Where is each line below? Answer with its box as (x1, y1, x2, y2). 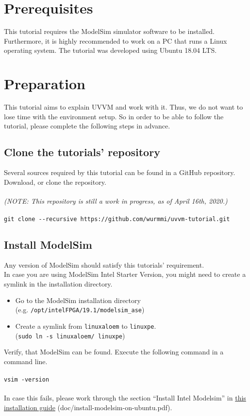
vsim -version (4, 376, 50, 383)
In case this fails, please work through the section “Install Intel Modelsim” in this (4, 393, 246, 403)
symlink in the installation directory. (4, 279, 113, 289)
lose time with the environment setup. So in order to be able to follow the (4, 111, 224, 121)
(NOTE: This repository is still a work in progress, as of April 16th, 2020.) (4, 195, 228, 206)
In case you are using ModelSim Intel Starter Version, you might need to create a (4, 269, 246, 279)
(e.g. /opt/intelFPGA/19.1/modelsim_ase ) (15, 304, 145, 315)
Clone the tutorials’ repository (4, 144, 160, 160)
